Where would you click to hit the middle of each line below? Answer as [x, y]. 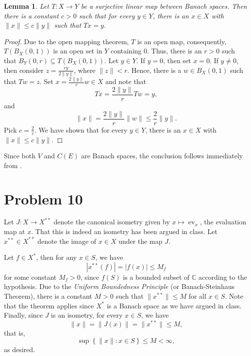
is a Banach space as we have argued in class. [174, 305]
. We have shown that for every [81, 129]
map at [15, 231]
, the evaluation [223, 222]
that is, [15, 332]
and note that [126, 81]
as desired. [19, 349]
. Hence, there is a [154, 70]
